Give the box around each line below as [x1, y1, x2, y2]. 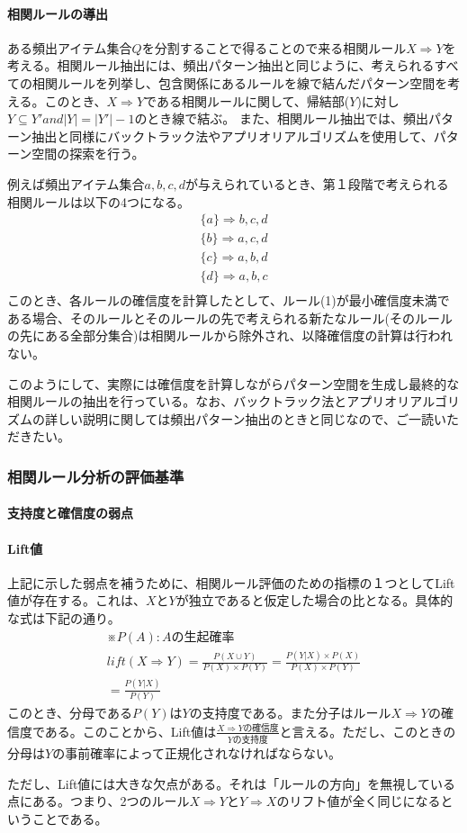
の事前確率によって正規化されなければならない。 [52, 744, 342, 763]
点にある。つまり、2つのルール [7, 792, 190, 810]
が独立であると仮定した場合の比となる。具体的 [175, 591, 454, 610]
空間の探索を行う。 [31, 144, 145, 163]
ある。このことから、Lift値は [44, 721, 217, 740]
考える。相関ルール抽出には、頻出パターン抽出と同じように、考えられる [7, 56, 435, 75]
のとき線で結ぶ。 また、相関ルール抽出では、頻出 [134, 109, 429, 128]
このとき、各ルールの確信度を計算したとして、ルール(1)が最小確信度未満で [7, 291, 450, 310]
